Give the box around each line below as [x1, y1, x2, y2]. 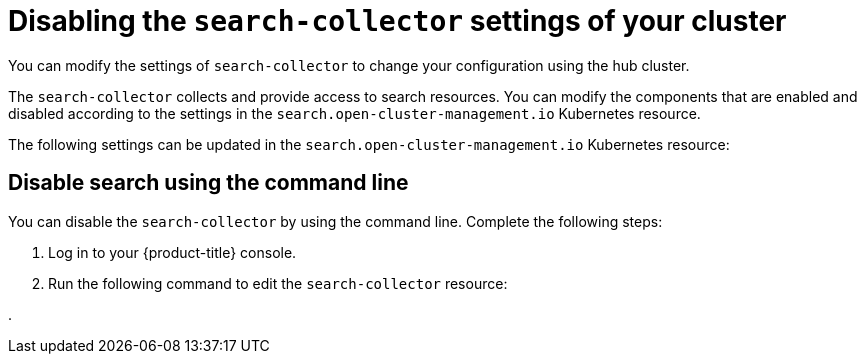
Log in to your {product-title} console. [48, 243, 297, 261]
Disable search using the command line [8, 170, 409, 196]
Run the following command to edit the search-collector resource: [48, 274, 508, 292]
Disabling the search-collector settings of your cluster [8, 4, 787, 38]
